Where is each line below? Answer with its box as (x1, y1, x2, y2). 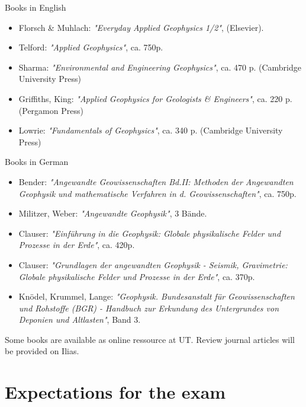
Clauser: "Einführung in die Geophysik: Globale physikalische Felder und (18, 227, 281, 239)
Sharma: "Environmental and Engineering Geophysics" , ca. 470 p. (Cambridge (18, 61, 301, 73)
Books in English (5, 1, 66, 13)
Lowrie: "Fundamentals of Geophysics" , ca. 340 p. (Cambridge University (18, 124, 283, 136)
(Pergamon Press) (18, 104, 83, 116)
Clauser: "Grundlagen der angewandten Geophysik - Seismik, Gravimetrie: (18, 258, 288, 271)
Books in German (5, 155, 69, 168)
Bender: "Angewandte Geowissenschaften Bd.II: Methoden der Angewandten (18, 175, 294, 187)
